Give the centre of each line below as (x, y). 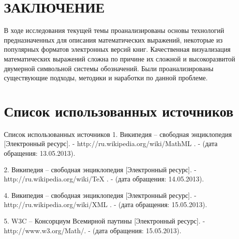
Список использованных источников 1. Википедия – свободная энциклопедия (118, 134)
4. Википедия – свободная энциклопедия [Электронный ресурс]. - (100, 195)
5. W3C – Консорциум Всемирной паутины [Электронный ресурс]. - (105, 220)
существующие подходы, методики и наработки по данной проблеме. (106, 78)
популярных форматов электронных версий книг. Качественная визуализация (117, 49)
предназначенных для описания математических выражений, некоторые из (113, 39)
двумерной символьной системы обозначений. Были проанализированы (109, 68)
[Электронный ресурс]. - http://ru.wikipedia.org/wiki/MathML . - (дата (111, 143)
